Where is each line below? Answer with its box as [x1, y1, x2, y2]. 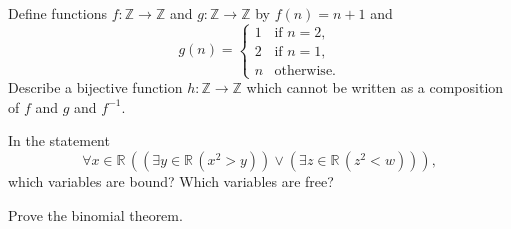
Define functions [8, 3, 108, 23]
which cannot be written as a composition [246, 77, 504, 98]
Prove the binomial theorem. [8, 204, 183, 225]
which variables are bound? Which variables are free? [8, 170, 334, 191]
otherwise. [274, 63, 336, 78]
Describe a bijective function [8, 77, 183, 98]
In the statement [8, 130, 110, 151]
